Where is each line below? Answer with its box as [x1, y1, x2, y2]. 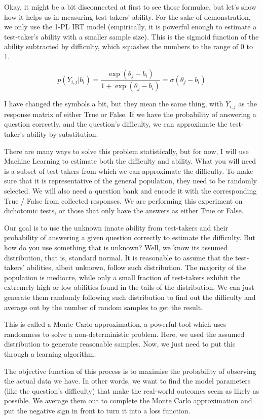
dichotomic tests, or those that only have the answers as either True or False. [4, 205, 244, 216]
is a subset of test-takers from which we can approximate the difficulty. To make [4, 165, 253, 176]
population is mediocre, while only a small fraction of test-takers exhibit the [4, 272, 241, 282]
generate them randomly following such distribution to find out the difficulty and [4, 291, 256, 302]
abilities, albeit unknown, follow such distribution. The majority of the [27, 262, 246, 273]
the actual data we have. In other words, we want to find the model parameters [4, 375, 251, 386]
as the [238, 98, 257, 109]
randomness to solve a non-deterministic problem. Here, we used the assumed [4, 328, 245, 339]
